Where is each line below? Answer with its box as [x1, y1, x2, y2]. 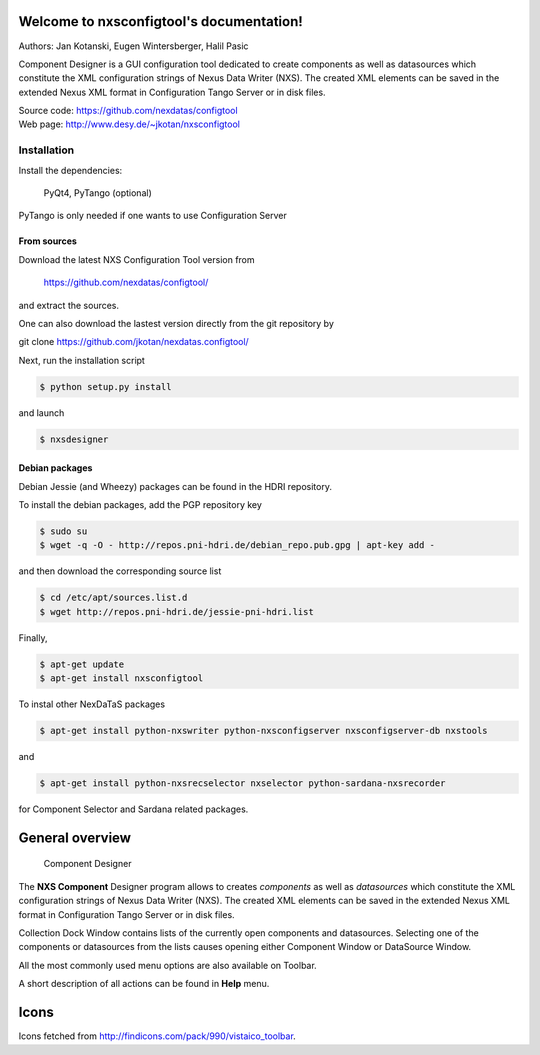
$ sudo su [39, 526, 88, 537]
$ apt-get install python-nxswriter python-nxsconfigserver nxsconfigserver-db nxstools [39, 725, 489, 737]
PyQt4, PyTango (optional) [43, 187, 152, 199]
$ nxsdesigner [39, 433, 109, 445]
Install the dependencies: [18, 164, 123, 176]
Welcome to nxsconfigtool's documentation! [18, 13, 304, 30]
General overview [18, 829, 132, 846]
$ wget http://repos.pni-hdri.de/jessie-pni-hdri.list [39, 606, 314, 617]
